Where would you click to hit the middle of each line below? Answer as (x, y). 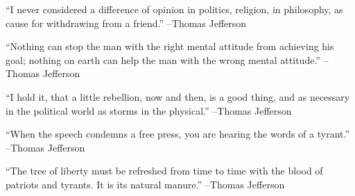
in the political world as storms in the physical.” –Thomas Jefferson (149, 110)
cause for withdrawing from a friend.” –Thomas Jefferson (126, 23)
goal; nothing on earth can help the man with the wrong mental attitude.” (163, 59)
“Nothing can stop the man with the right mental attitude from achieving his (170, 46)
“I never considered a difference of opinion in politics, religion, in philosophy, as (174, 9)
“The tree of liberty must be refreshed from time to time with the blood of (164, 171)
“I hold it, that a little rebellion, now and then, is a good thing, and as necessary (178, 96)
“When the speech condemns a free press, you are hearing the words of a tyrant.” (178, 134)
